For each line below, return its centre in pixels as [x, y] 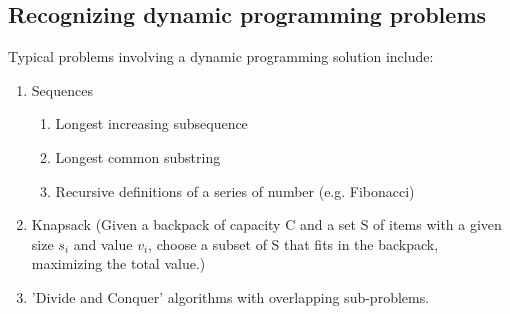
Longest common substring [138, 156]
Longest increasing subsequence [151, 123]
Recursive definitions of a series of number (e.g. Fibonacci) [235, 190]
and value [103, 243]
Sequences [62, 89]
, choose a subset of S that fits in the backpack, [293, 243]
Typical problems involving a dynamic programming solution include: [221, 56]
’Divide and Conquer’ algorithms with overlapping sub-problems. [230, 296]
